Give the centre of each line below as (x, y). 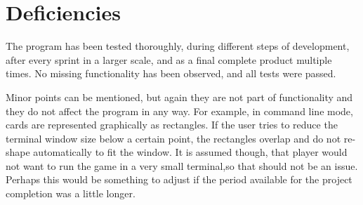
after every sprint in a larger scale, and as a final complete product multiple (169, 59)
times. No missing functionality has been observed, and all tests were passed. (171, 73)
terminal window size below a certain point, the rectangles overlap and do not (173, 138)
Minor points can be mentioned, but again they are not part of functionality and (179, 97)
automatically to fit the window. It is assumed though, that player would (190, 152)
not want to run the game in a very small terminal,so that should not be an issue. (182, 165)
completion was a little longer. (71, 193)
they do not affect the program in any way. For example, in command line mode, (179, 111)
